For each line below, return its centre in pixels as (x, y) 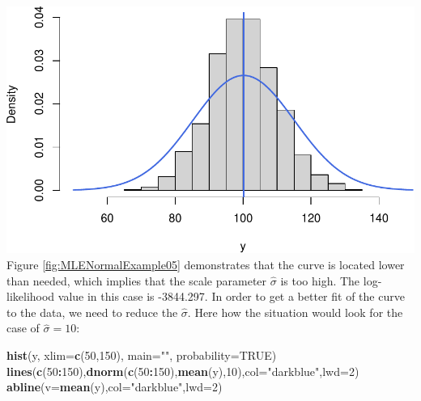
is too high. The (320, 280)
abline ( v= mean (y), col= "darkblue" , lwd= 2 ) (115, 387)
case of (23, 328)
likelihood (31, 296)
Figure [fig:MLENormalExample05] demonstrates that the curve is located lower (206, 264)
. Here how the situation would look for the (295, 312)
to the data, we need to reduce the (92, 312)
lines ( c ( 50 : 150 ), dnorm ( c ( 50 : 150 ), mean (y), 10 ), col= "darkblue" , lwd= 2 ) (183, 371)
